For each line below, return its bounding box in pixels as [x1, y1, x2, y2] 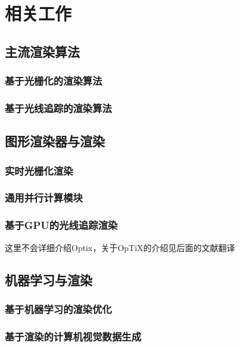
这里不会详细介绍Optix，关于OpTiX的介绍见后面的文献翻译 [5, 241, 235, 253]
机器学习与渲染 [5, 270, 92, 289]
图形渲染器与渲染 [5, 132, 105, 150]
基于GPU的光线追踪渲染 [5, 218, 118, 233]
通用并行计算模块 [5, 190, 83, 205]
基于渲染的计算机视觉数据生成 [5, 329, 142, 343]
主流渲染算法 [5, 42, 80, 60]
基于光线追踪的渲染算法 [5, 100, 112, 115]
